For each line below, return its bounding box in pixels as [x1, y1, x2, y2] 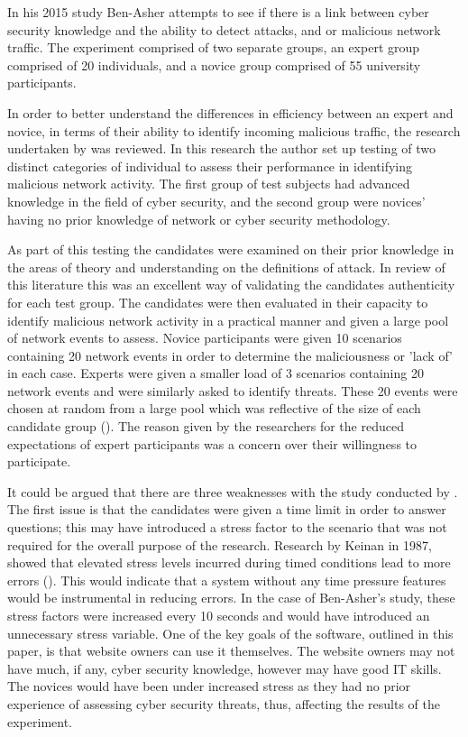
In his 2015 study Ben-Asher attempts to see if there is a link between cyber [7, 3, 429, 21]
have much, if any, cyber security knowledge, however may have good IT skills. [7, 659, 442, 677]
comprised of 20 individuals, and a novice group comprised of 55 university [7, 55, 421, 74]
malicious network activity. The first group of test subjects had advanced [7, 174, 410, 193]
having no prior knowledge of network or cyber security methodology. [7, 209, 390, 228]
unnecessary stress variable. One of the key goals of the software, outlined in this [7, 623, 454, 642]
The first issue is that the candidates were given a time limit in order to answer [7, 500, 446, 519]
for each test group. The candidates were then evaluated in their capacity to [7, 292, 428, 311]
